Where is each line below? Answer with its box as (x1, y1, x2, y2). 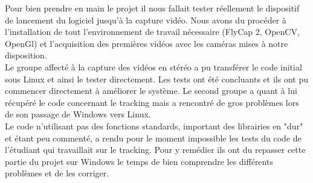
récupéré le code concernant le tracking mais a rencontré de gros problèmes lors (5, 96, 299, 108)
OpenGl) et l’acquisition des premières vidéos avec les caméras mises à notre (5, 37, 288, 49)
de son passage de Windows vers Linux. (5, 108, 151, 120)
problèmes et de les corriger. (5, 167, 109, 179)
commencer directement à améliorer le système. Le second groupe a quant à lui (5, 84, 297, 97)
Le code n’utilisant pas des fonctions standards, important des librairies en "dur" (5, 119, 303, 132)
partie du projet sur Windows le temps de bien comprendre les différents (5, 155, 273, 167)
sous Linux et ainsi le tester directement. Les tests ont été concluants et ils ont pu (5, 72, 308, 85)
